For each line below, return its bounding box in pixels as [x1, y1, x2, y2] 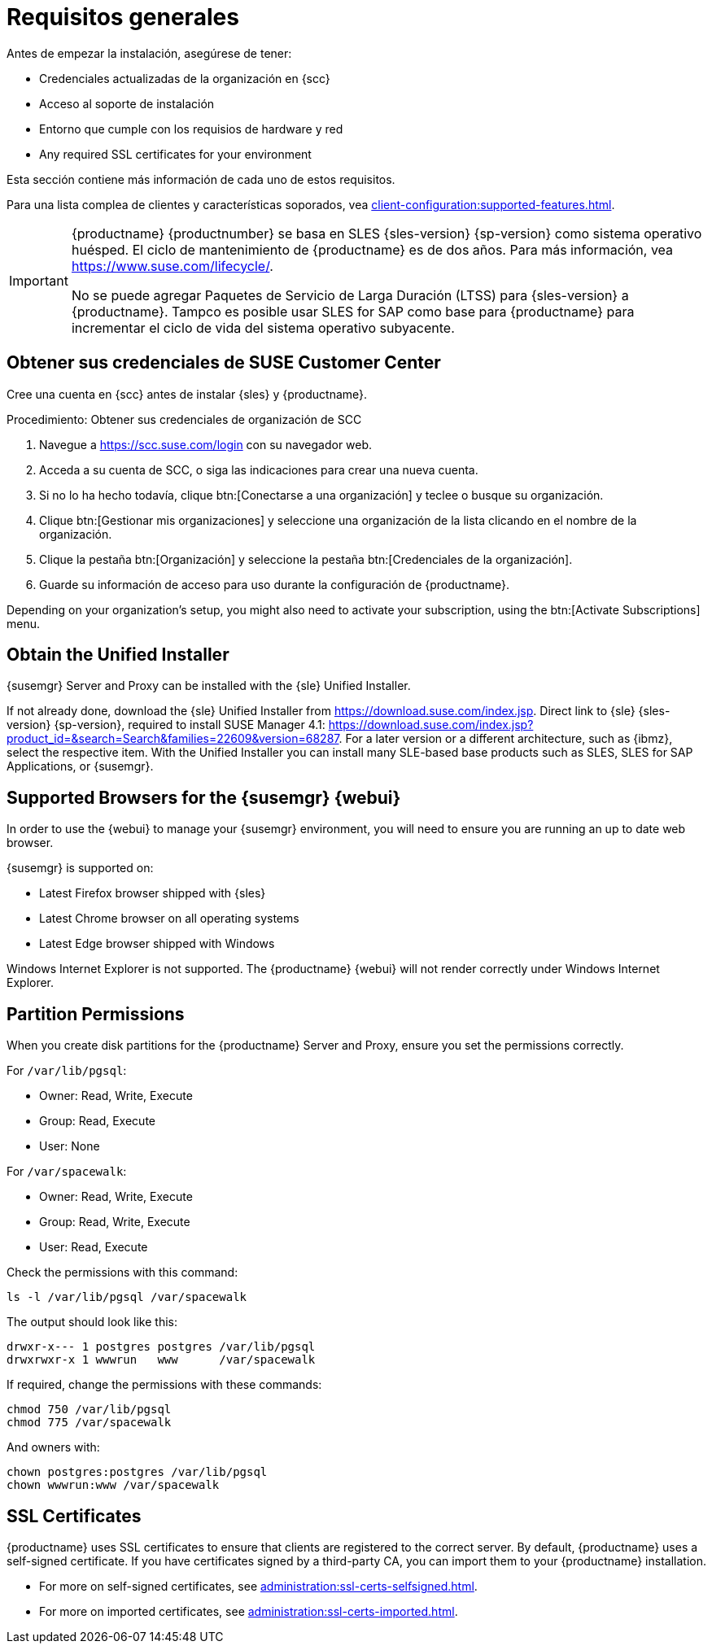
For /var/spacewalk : [7, 1164, 127, 1179]
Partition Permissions [7, 1003, 185, 1024]
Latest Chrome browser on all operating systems [39, 911, 299, 926]
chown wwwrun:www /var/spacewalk [7, 1478, 220, 1492]
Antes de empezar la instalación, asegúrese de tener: [7, 46, 292, 60]
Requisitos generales [7, 3, 239, 31]
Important [9, 272, 68, 289]
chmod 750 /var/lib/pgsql [7, 1403, 172, 1416]
